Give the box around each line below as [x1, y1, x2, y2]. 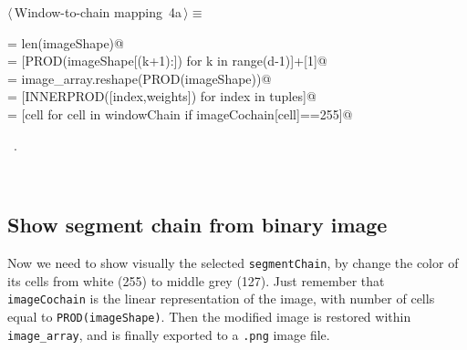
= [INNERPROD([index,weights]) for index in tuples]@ [7, 87, 317, 106]
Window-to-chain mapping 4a [14, 3, 182, 21]
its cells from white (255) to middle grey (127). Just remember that [7, 271, 385, 290]
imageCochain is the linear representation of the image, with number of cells [7, 289, 435, 308]
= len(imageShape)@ [7, 33, 124, 52]
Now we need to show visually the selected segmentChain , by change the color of [7, 252, 459, 272]
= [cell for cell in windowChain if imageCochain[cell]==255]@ [7, 104, 353, 123]
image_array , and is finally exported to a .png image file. [7, 324, 330, 344]
